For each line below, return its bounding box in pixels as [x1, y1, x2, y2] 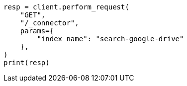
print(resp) [3, 59, 50, 67]
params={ [20, 27, 54, 35]
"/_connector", [20, 19, 79, 27]
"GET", [20, 11, 46, 19]
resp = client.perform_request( [3, 3, 129, 11]
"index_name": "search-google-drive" [37, 35, 184, 43]
